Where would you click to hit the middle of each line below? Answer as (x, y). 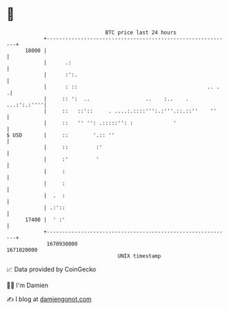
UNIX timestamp (139, 256)
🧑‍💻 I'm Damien (28, 285)
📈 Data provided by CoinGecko (51, 269)
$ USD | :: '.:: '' (61, 135)
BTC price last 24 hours (141, 32)
